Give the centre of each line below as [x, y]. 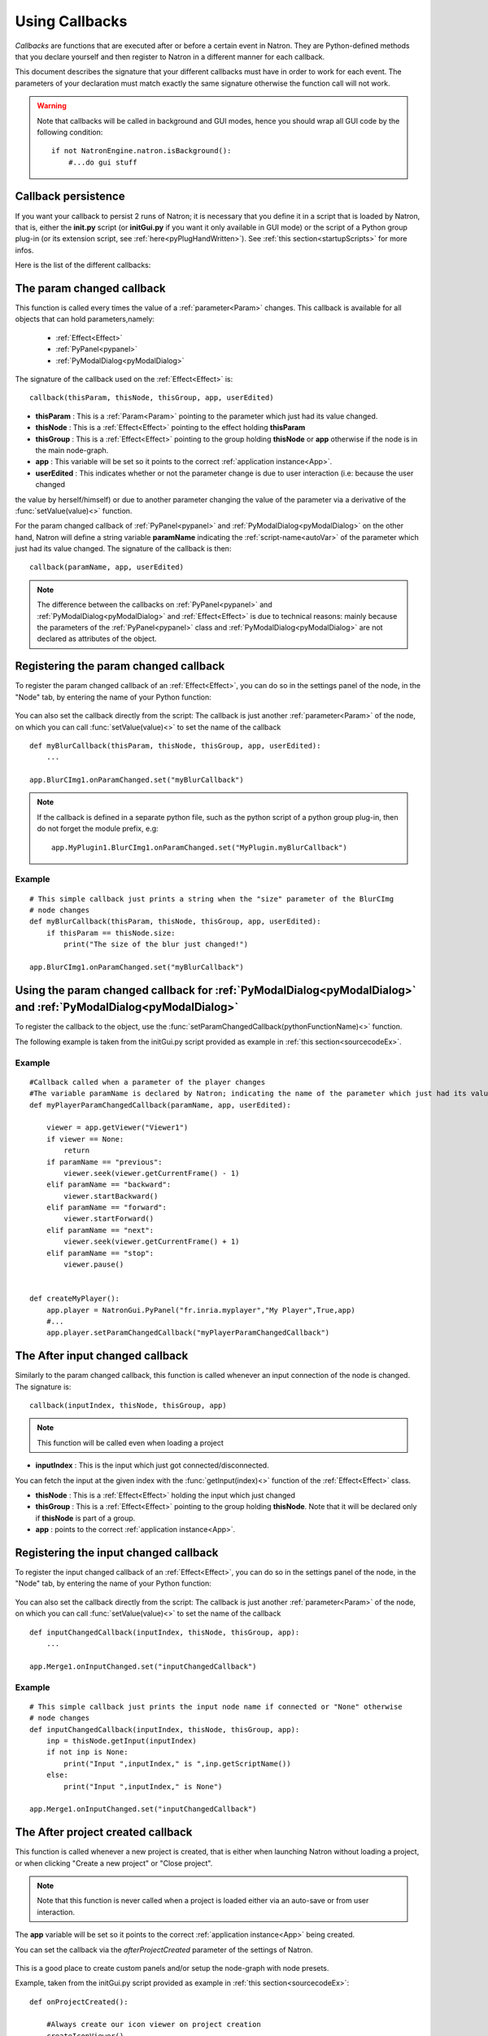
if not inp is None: [87, 1752]
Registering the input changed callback [117, 1553]
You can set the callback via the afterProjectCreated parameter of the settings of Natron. [164, 1950]
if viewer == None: [85, 1139]
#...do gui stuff [102, 162]
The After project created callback [104, 1832]
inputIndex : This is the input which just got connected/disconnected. [152, 1465]
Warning [52, 106]
